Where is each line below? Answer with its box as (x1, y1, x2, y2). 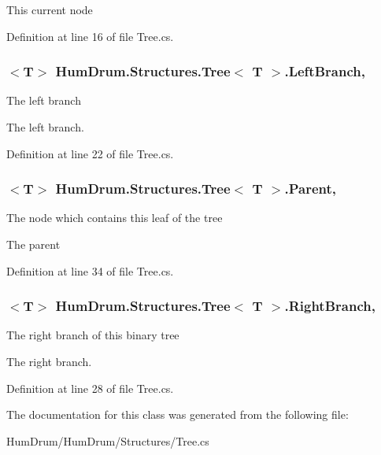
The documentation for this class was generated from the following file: (6, 406, 349, 423)
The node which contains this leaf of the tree (6, 209, 223, 226)
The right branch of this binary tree (6, 327, 179, 343)
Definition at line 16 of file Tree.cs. (6, 28, 174, 44)
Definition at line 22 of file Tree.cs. (6, 145, 174, 161)
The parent (6, 236, 61, 252)
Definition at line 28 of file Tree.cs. (6, 379, 174, 396)
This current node (6, 2, 93, 17)
